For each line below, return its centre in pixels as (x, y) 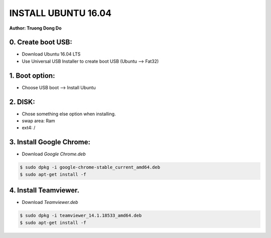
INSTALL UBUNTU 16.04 (60, 13)
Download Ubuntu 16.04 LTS (51, 54)
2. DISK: (22, 102)
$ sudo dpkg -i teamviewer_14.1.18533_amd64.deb (81, 216)
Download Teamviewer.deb (50, 202)
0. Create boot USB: (41, 42)
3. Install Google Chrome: (50, 142)
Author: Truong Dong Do (36, 28)
